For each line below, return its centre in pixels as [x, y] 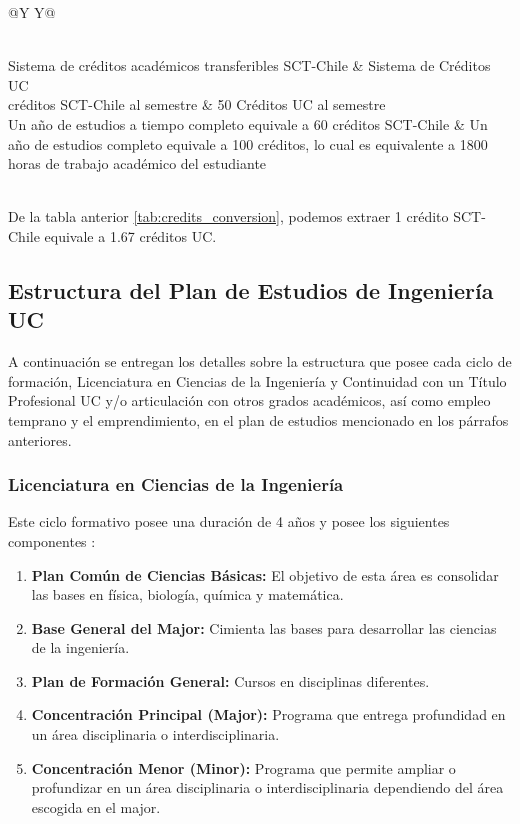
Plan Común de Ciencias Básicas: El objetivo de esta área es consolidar [265, 574]
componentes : [52, 540]
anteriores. [40, 439]
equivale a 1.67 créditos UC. [130, 235]
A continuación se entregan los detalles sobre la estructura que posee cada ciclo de [260, 361]
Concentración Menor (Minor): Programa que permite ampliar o [243, 767]
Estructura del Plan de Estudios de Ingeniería [251, 289]
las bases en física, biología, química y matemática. [187, 594]
